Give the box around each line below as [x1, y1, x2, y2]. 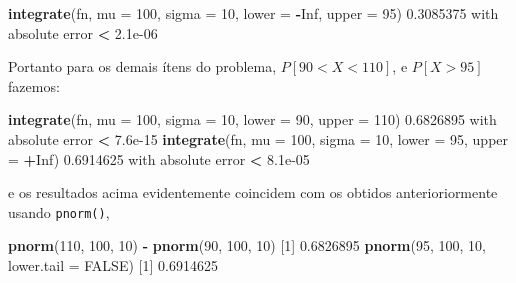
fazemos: [8, 75, 60, 96]
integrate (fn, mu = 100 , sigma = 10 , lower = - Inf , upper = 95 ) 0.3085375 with [8, 3, 499, 23]
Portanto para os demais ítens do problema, [8, 56, 277, 77]
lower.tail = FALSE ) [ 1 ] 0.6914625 [8, 255, 218, 275]
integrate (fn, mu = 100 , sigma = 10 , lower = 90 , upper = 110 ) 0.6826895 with [8, 109, 497, 130]
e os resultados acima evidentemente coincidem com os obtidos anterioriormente [8, 182, 498, 203]
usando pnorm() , [8, 201, 110, 222]
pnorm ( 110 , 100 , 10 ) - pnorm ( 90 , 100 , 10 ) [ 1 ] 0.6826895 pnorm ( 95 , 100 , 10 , [8, 235, 486, 256]
